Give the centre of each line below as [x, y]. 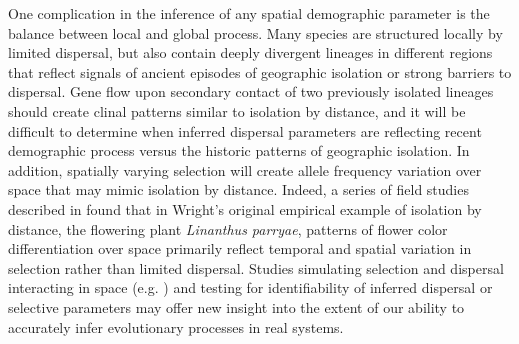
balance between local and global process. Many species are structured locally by [255, 32]
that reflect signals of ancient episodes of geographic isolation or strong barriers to [260, 71]
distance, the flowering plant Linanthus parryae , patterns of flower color [228, 228]
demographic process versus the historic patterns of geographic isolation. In [239, 150]
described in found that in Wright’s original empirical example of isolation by [245, 208]
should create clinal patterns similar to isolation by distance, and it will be [237, 110]
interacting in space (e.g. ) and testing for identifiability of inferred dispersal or [250, 287]
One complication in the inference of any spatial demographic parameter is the [249, 13]
